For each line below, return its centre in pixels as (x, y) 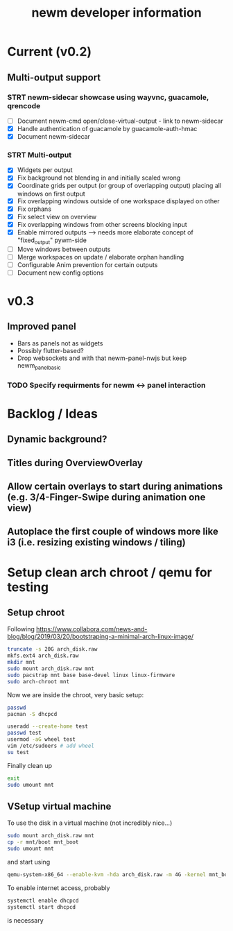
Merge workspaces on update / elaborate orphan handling (101, 257)
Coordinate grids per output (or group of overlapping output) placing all (119, 186)
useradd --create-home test (48, 726)
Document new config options (60, 273)
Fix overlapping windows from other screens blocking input (102, 224)
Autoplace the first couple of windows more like (113, 532)
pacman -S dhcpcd (32, 714)
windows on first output (51, 194)
